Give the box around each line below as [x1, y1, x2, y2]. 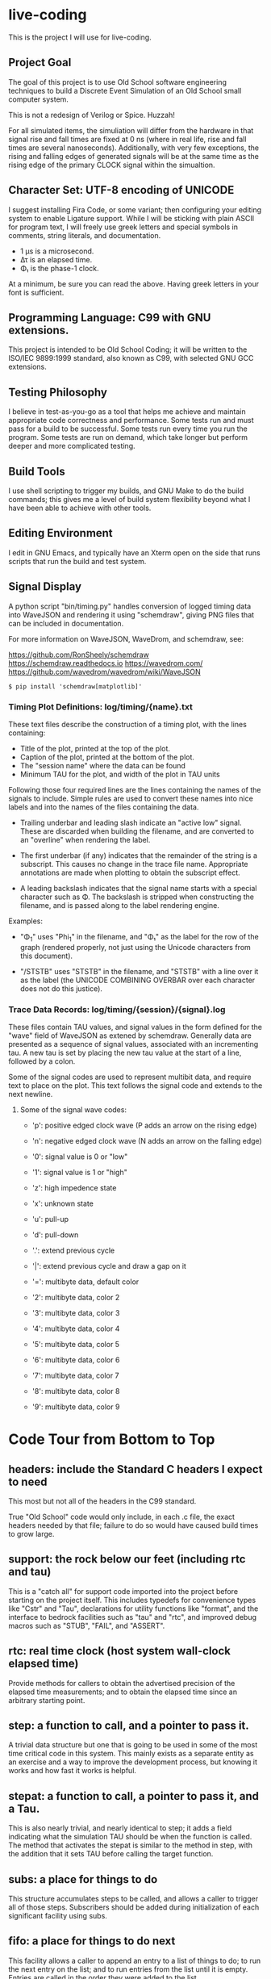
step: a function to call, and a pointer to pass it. [8, 1719, 250, 1733]
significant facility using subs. [8, 1911, 107, 1921]
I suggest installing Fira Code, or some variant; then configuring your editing [8, 204, 262, 215]
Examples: [8, 916, 43, 926]
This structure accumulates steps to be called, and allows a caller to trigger [8, 1894, 259, 1904]
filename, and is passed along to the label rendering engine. [19, 900, 219, 910]
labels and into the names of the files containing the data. [8, 801, 199, 812]
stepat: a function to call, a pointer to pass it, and [8, 1789, 260, 1803]
